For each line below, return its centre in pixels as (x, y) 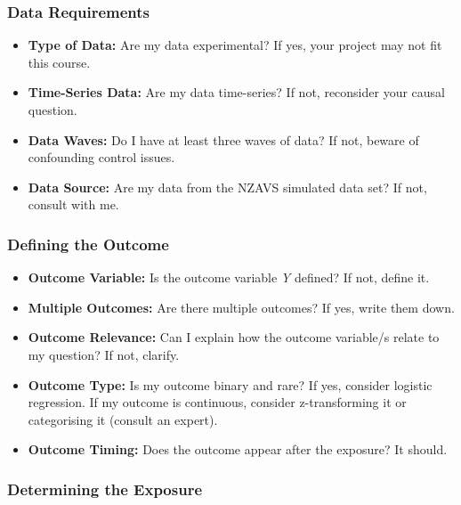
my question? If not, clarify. (104, 354)
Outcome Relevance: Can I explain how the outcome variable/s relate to (234, 337)
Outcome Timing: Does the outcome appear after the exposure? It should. (238, 449)
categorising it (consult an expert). (123, 419)
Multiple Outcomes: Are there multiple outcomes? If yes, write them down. (241, 307)
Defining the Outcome (88, 244)
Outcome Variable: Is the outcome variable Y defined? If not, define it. (229, 277)
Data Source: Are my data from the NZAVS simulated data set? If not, (227, 187)
